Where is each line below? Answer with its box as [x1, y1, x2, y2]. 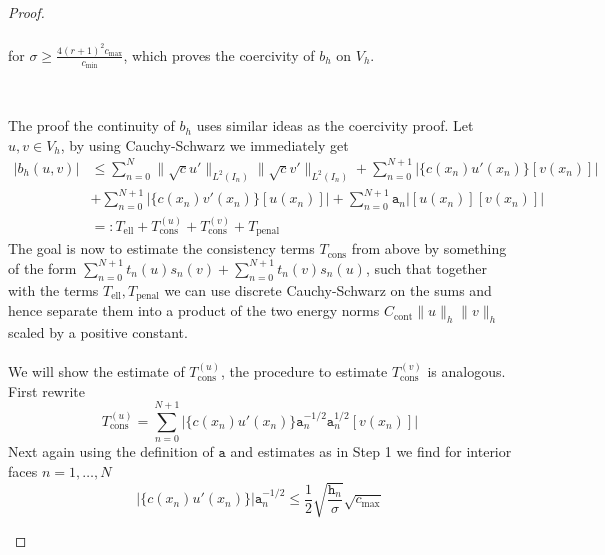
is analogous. [427, 361, 506, 382]
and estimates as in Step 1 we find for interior [230, 441, 512, 462]
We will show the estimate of [8, 361, 185, 382]
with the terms [8, 279, 99, 300]
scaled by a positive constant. [8, 321, 188, 342]
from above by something [351, 238, 507, 259]
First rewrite [8, 380, 85, 401]
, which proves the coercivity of [123, 44, 315, 65]
